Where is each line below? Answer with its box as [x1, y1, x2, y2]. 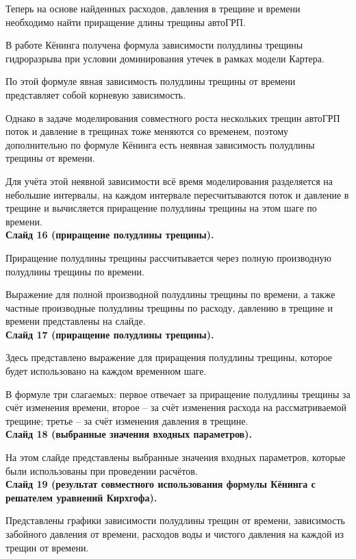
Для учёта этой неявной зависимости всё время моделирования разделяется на [5, 173, 333, 188]
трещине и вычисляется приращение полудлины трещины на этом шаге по [5, 201, 317, 215]
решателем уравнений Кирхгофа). [5, 490, 157, 504]
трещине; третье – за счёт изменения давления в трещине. [5, 413, 249, 427]
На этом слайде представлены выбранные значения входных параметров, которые [5, 450, 346, 464]
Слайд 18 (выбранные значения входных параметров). [5, 427, 252, 441]
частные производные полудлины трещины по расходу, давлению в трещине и [5, 300, 333, 314]
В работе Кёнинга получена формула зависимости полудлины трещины [5, 38, 303, 52]
